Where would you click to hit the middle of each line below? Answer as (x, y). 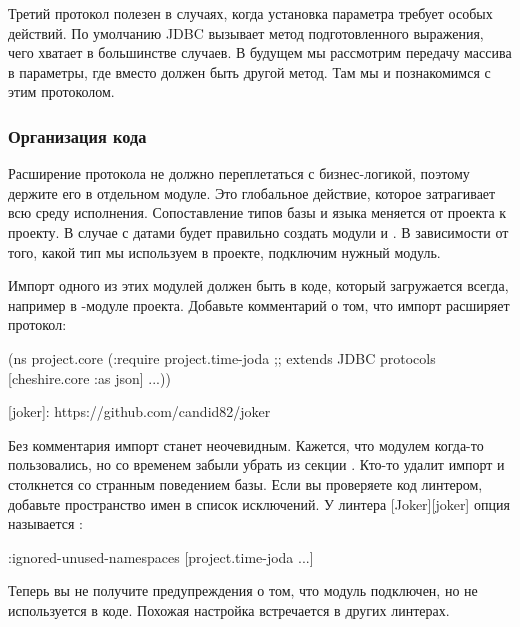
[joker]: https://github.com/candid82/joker (139, 411)
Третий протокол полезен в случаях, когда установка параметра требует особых (250, 13)
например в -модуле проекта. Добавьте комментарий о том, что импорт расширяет (259, 304)
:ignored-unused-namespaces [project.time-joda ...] (161, 556)
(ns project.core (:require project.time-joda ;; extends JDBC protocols (222, 357)
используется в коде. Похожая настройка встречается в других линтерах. (229, 609)
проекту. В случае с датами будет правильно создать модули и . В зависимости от (258, 231)
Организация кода (77, 135)
